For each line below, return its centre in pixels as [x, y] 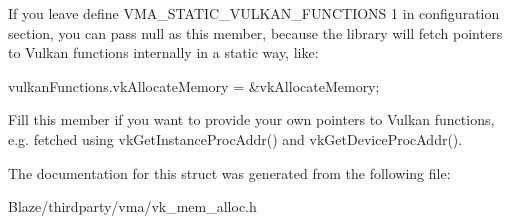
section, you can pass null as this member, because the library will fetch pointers [255, 32]
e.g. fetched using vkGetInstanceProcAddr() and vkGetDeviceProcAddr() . [235, 138]
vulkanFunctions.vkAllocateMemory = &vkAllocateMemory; [194, 85]
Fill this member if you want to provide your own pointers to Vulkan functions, [251, 119]
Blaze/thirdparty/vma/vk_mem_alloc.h [132, 206]
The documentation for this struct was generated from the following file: [229, 172]
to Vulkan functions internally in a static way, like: [163, 52]
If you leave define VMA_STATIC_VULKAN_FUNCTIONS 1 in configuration [254, 13]
